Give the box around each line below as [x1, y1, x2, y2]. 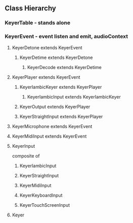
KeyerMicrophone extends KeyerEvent [12, 123, 93, 129]
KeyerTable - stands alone [5, 19, 70, 26]
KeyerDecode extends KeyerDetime [27, 64, 102, 70]
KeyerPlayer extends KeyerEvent [12, 74, 80, 80]
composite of [12, 152, 40, 159]
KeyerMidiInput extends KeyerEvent [12, 133, 87, 139]
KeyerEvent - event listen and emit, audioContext [5, 33, 128, 40]
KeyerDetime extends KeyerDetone [19, 54, 93, 60]
